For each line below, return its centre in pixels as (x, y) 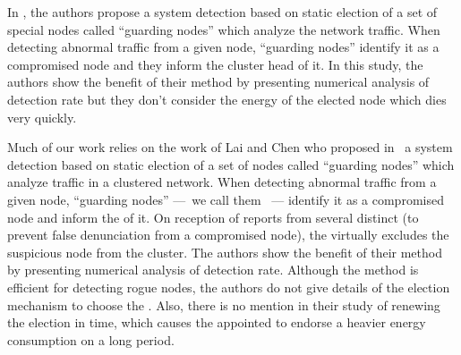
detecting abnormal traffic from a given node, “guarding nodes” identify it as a (223, 47)
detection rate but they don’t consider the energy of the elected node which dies (227, 99)
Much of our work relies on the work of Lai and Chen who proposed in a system (230, 147)
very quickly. (42, 117)
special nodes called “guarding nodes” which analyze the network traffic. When (224, 29)
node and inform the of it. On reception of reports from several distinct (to (213, 217)
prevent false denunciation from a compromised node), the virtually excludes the (228, 235)
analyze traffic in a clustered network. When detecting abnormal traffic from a (222, 182)
